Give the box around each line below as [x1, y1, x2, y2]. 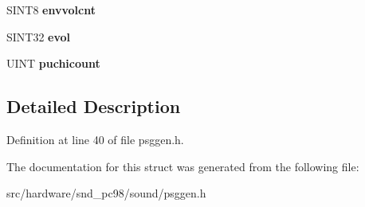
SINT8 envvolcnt [6, 2, 96, 18]
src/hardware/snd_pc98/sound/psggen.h [6, 185, 206, 201]
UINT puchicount [6, 55, 100, 72]
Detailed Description [6, 94, 181, 119]
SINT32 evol [6, 28, 71, 45]
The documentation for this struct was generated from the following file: [6, 158, 359, 174]
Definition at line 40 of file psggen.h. [6, 131, 184, 147]
